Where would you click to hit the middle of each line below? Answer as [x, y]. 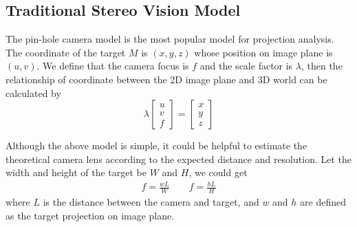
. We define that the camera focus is [113, 66]
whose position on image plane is [263, 52]
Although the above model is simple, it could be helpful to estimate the [156, 145]
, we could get [218, 172]
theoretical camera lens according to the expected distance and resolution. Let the [178, 159]
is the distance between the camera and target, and [151, 202]
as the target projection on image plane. [90, 215]
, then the [322, 66]
